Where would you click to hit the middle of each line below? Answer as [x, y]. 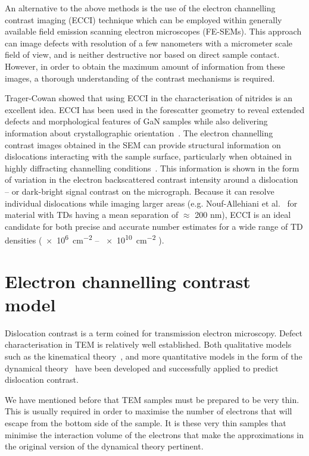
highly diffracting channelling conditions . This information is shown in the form [152, 168]
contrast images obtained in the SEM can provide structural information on [143, 144]
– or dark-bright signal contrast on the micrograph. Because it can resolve [140, 191]
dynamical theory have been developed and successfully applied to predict [142, 368]
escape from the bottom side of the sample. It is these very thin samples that [146, 423]
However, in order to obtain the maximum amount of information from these [145, 66]
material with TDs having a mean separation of [92, 215]
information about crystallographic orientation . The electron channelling [139, 132]
